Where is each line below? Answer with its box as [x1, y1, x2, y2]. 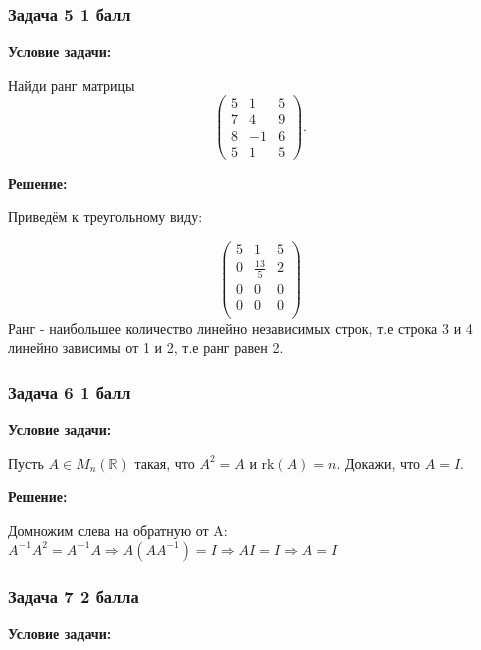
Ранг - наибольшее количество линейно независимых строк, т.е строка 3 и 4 [8, 317, 473, 338]
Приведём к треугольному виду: [8, 206, 203, 227]
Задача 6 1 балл [8, 379, 131, 404]
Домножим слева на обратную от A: [8, 520, 228, 541]
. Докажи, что [336, 452, 421, 473]
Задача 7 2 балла [8, 583, 139, 608]
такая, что [134, 452, 195, 473]
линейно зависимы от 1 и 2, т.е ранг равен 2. [8, 337, 284, 358]
